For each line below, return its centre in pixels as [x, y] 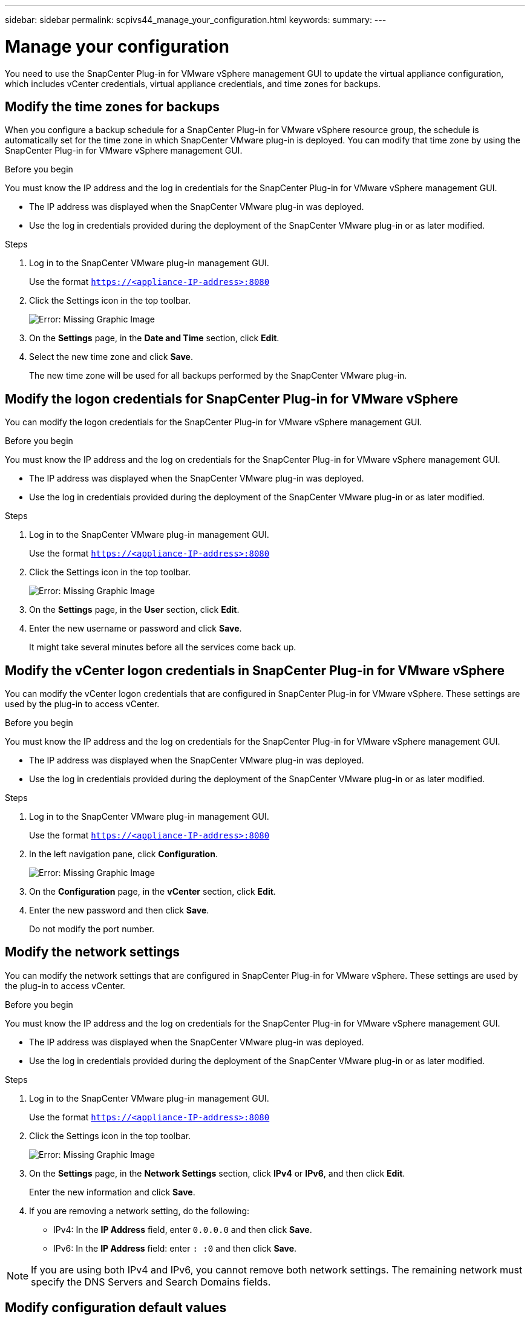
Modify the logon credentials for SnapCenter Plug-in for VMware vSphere [232, 399]
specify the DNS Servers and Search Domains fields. [151, 1282]
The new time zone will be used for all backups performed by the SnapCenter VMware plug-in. [218, 376]
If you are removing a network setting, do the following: [139, 1211]
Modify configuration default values [116, 1308]
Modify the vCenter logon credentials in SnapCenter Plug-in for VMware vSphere [255, 670]
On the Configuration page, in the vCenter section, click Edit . [152, 892]
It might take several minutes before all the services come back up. [163, 647]
